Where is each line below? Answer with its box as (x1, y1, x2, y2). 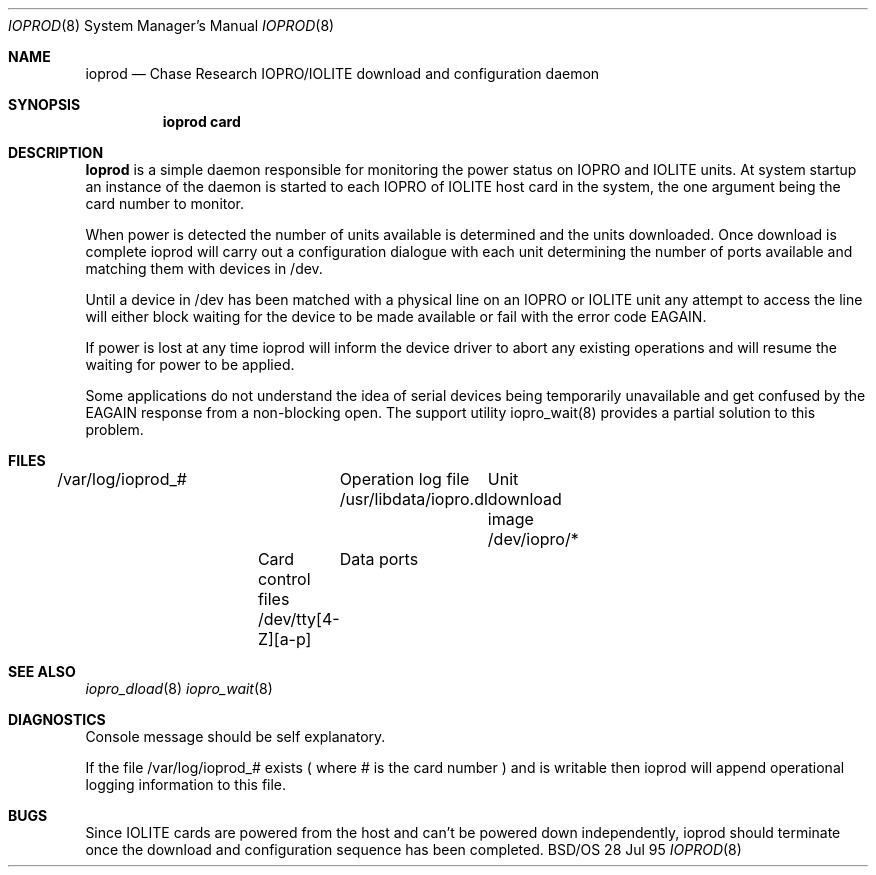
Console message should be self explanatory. (85, 728, 386, 745)
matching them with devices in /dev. (85, 260, 323, 277)
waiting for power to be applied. (85, 356, 295, 373)
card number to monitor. (85, 195, 245, 212)
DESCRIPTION (8, 144, 104, 161)
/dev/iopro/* (487, 529, 579, 549)
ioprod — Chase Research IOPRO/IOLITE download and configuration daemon (85, 65, 600, 82)
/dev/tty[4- (257, 609, 340, 629)
